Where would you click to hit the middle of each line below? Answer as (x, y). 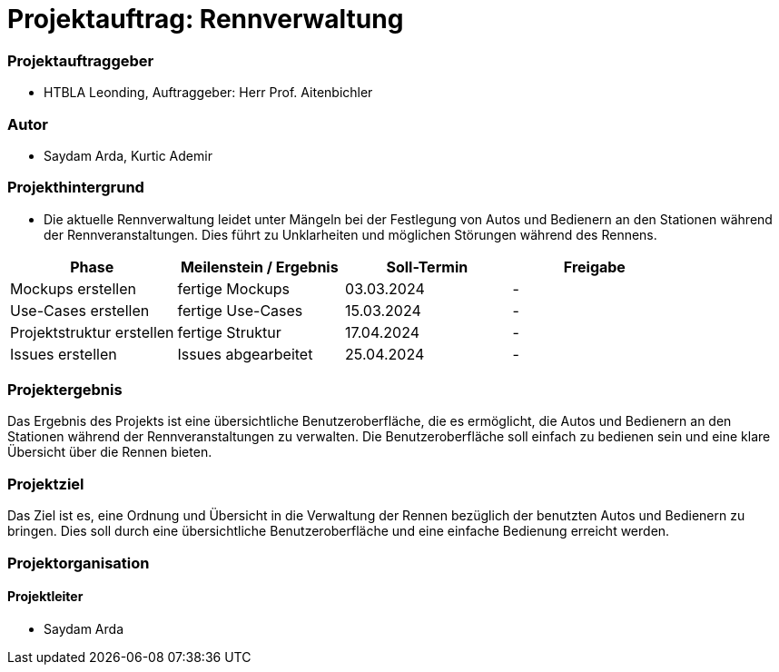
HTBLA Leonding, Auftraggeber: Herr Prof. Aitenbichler (208, 93)
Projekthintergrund (76, 188)
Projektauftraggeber (81, 60)
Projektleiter (45, 597)
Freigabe (594, 267)
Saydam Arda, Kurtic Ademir (128, 155)
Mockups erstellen (73, 288)
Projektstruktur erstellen (92, 332)
